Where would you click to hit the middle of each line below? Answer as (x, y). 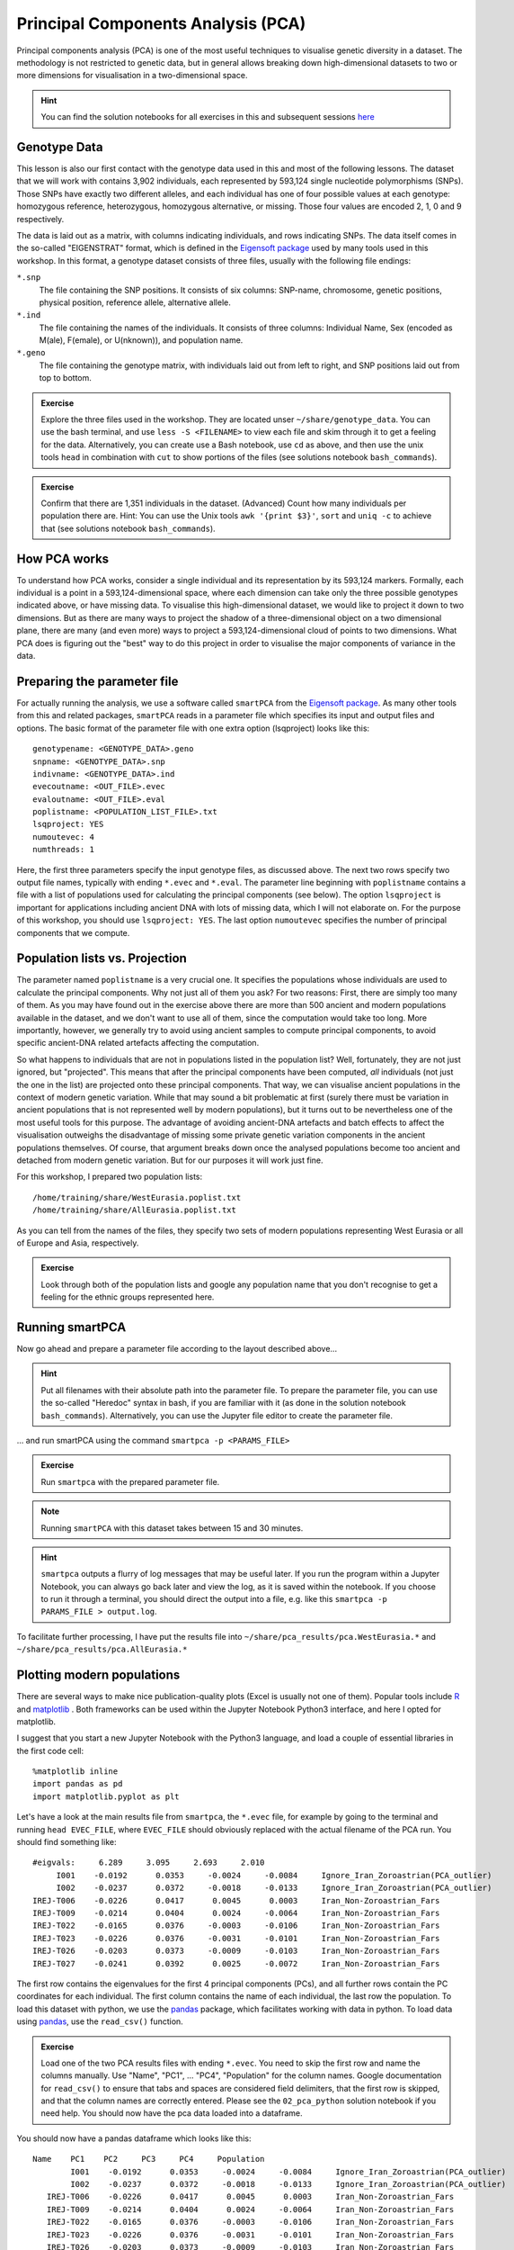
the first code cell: (50, 1750)
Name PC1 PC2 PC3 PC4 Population (149, 2159)
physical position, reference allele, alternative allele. (135, 302)
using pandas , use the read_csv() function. (100, 2021)
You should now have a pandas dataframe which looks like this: (134, 2138)
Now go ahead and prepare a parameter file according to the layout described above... (177, 1348)
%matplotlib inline (75, 1772)
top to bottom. (65, 378)
